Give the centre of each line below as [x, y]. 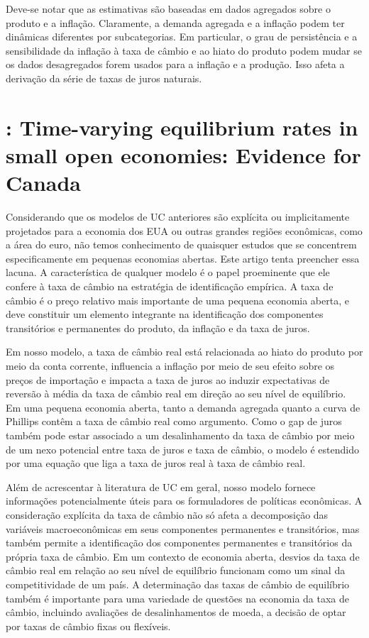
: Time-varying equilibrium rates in [182, 127]
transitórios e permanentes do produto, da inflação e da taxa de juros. [158, 328]
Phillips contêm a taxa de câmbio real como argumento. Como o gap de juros [174, 421]
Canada [44, 183]
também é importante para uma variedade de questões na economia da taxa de [178, 598]
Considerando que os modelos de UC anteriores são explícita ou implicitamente [178, 217]
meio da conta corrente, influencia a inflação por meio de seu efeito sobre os [170, 365]
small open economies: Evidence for [183, 154]
